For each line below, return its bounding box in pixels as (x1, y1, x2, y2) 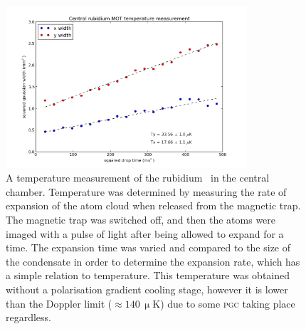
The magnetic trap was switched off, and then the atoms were (6, 211, 276, 226)
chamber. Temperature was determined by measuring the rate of (6, 184, 287, 199)
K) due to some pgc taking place (152, 296, 295, 310)
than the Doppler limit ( (6, 296, 112, 310)
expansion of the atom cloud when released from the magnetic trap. (6, 198, 301, 213)
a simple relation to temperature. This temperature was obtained (6, 268, 290, 283)
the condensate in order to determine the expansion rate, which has (6, 254, 300, 268)
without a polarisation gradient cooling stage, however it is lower (6, 281, 288, 296)
